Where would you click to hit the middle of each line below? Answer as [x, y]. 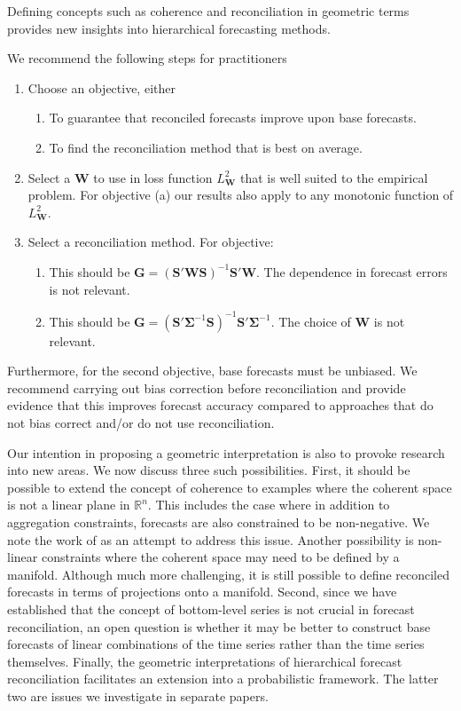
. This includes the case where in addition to [269, 505]
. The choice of [311, 321]
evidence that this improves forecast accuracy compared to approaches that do [220, 405]
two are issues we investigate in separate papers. [138, 695]
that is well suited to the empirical [334, 177]
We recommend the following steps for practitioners [147, 58]
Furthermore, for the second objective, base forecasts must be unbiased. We [212, 371]
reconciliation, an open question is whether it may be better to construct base [219, 626]
